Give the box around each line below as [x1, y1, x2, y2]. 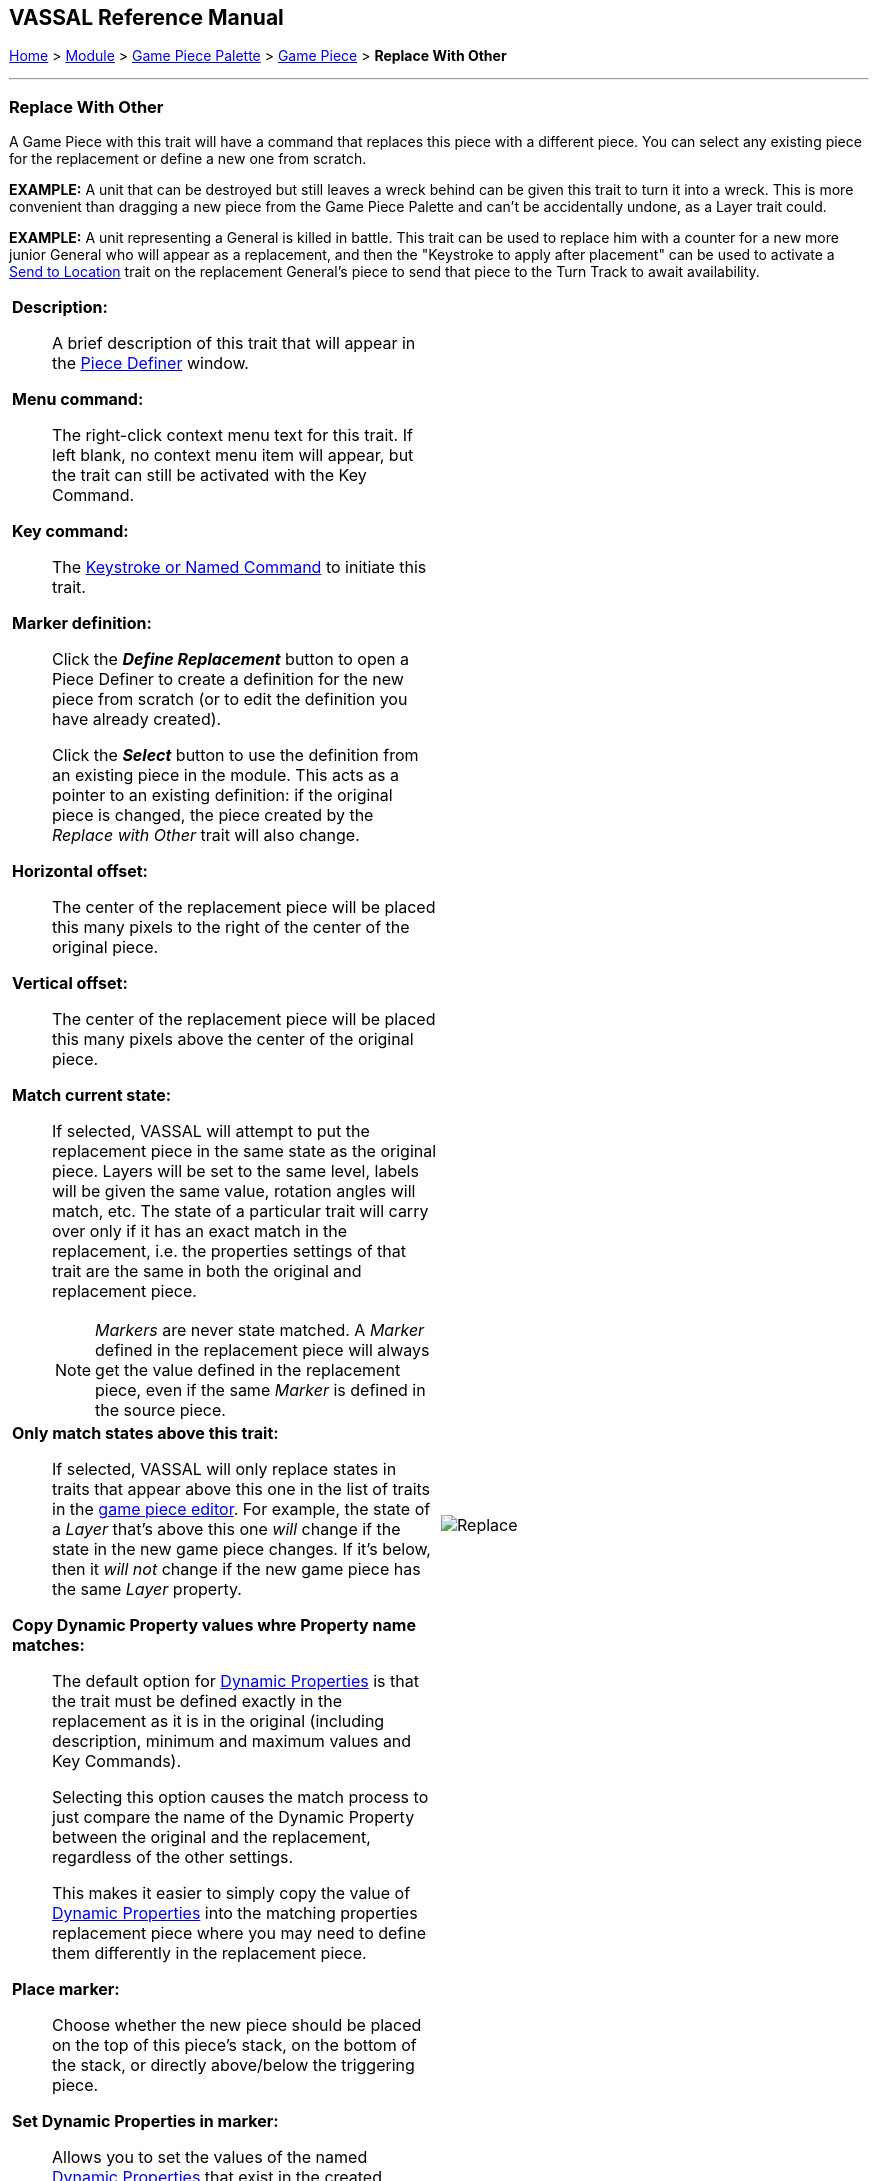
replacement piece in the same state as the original [52, 1141, 437, 1162]
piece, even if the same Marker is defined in [95, 1380, 426, 1401]
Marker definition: [12, 613, 152, 634]
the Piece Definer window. [52, 353, 249, 374]
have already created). [52, 709, 222, 730]
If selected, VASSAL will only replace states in [52, 1459, 397, 1480]
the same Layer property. [52, 1579, 242, 1600]
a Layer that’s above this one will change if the [52, 1519, 401, 1540]
